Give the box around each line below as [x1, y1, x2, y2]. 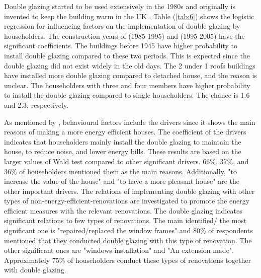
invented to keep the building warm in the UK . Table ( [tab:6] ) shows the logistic [4, 11, 254, 21]
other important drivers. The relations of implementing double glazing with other [4, 185, 255, 196]
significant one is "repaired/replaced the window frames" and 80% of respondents [4, 225, 253, 236]
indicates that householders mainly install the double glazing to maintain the [4, 136, 241, 147]
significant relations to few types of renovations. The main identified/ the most [4, 215, 247, 226]
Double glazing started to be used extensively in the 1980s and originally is [4, 1, 235, 11]
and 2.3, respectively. [4, 99, 69, 110]
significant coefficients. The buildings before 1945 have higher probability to [4, 40, 237, 51]
